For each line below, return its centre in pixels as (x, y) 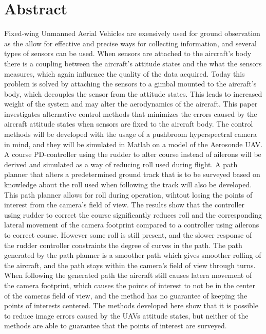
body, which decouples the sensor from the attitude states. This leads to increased (133, 93)
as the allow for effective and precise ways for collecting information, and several (131, 43)
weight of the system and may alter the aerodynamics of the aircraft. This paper (131, 104)
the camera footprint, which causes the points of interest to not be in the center (130, 285)
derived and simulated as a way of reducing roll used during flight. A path (121, 164)
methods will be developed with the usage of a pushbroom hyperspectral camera (131, 134)
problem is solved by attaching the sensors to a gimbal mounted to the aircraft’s (130, 84)
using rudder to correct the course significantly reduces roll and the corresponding (133, 214)
